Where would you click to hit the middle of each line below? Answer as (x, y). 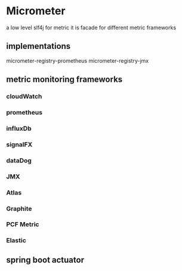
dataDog (19, 161)
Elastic (16, 241)
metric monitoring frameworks (64, 80)
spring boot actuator (45, 260)
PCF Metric (23, 224)
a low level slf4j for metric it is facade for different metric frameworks (91, 27)
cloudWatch (24, 97)
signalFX (19, 144)
